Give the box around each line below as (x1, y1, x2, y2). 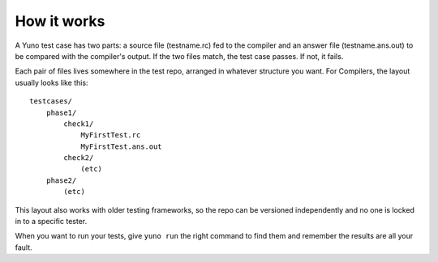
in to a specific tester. (15, 217, 88, 226)
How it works (15, 12, 105, 30)
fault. (15, 243, 32, 252)
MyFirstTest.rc (80, 130, 141, 140)
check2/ (63, 154, 94, 163)
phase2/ (45, 175, 77, 185)
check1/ (63, 119, 94, 129)
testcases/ (29, 97, 73, 106)
